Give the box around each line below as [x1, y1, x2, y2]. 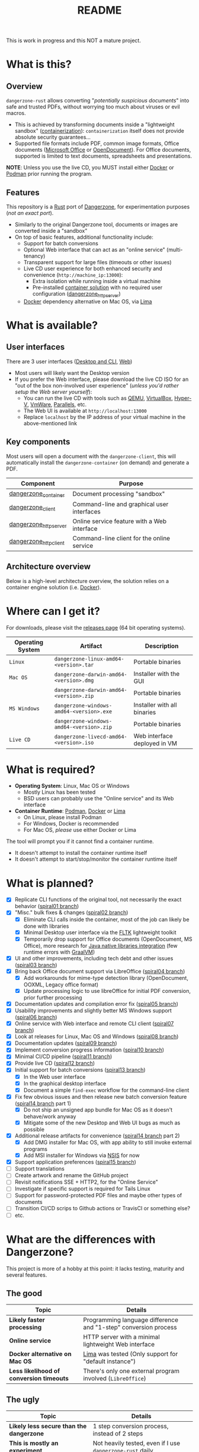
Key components [6, 437, 70, 447]
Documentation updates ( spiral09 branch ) [14, 1040, 117, 1047]
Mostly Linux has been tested [23, 788, 96, 796]
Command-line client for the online [72, 534, 171, 542]
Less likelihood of [9, 1367, 60, 1375]
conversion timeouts [9, 1374, 69, 1383]
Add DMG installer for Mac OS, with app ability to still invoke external [23, 1139, 192, 1146]
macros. [6, 110, 26, 117]
